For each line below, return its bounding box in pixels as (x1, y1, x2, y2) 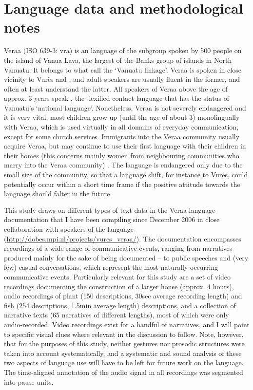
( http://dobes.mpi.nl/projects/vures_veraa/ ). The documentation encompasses (4, 233, 241, 243)
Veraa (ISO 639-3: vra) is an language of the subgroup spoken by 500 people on (4, 45, 242, 56)
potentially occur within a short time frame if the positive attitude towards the (4, 179, 240, 189)
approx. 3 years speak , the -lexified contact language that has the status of (4, 93, 230, 103)
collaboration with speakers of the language (4, 224, 134, 234)
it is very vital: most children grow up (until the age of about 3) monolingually (4, 112, 240, 122)
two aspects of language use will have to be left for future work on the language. (4, 357, 244, 368)
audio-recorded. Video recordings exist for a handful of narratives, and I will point (4, 319, 250, 329)
